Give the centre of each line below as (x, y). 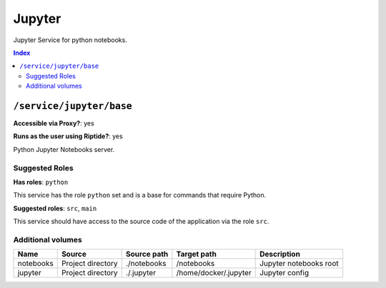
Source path (147, 254)
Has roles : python (41, 182)
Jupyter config (284, 273)
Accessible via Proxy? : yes (54, 123)
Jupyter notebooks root (299, 264)
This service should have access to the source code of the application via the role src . (141, 222)
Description (280, 254)
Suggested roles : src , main (55, 208)
